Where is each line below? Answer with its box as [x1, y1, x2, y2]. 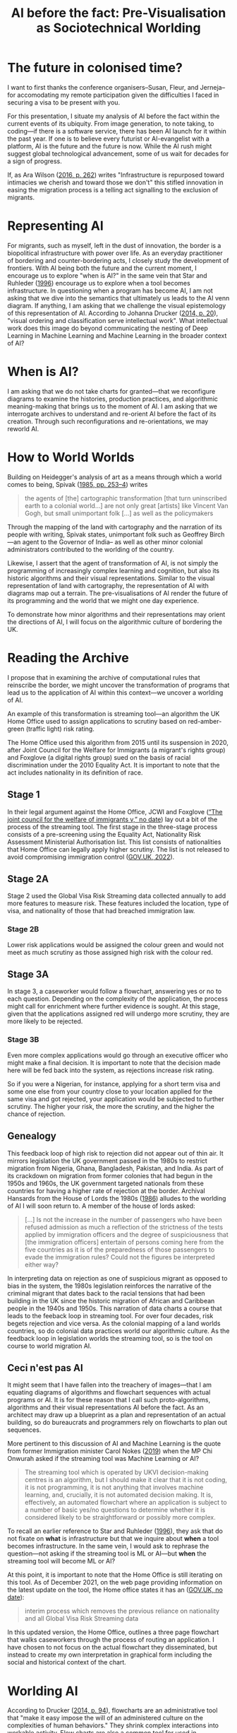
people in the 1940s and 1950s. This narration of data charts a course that [7, 1304, 222, 1312]
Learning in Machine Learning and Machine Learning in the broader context [7, 331, 227, 340]
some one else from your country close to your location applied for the [7, 1087, 213, 1095]
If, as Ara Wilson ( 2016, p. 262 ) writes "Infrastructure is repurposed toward [7, 170, 224, 179]
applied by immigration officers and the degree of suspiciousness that [24, 1230, 229, 1238]
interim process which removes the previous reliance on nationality [24, 1606, 220, 1616]
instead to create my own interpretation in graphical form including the [7, 1650, 212, 1659]
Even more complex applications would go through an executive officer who [7, 1051, 229, 1059]
